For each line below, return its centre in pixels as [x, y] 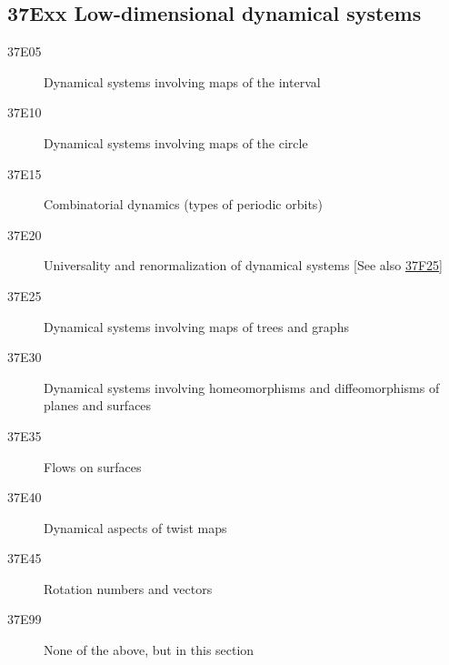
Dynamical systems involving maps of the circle [176, 142]
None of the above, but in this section [149, 650]
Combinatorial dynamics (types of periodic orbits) [183, 204]
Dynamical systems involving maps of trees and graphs [196, 326]
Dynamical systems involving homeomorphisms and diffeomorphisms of [242, 387]
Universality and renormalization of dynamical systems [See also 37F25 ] [243, 265]
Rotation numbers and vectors [128, 588]
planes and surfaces [98, 405]
